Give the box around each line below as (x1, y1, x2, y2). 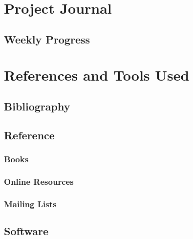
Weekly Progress (4, 31, 90, 46)
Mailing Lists (4, 197, 57, 210)
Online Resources (4, 175, 74, 187)
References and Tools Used (4, 65, 190, 85)
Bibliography (4, 98, 70, 113)
